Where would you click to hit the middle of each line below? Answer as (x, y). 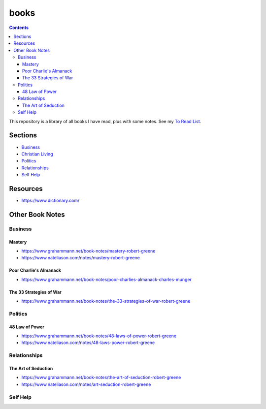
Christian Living (37, 154)
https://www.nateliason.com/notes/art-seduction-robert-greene (86, 384)
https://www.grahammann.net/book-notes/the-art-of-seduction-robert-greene (101, 378)
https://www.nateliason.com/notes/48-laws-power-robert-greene (88, 343)
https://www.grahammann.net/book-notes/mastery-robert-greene (88, 251)
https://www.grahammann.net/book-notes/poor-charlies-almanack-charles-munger (107, 279)
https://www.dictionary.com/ (50, 200)
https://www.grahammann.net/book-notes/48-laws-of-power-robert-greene (99, 336)
